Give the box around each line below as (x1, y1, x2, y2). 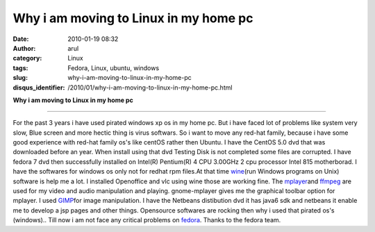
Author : (12, 44, 36, 52)
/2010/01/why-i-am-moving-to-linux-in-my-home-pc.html (67, 83, 233, 92)
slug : (12, 74, 28, 82)
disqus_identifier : (12, 83, 65, 92)
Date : (12, 35, 29, 43)
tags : (12, 63, 28, 72)
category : (12, 54, 42, 63)
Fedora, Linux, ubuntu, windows (67, 63, 160, 72)
